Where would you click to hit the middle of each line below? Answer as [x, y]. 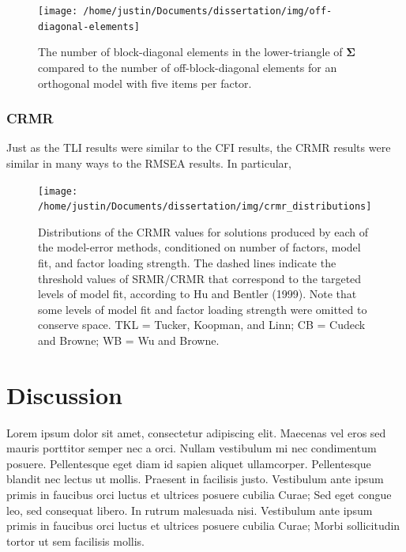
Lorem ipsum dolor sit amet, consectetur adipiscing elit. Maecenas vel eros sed [196, 432]
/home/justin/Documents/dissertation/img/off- [208, 11]
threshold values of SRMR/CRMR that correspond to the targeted [200, 278]
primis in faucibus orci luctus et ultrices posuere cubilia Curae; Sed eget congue [199, 495]
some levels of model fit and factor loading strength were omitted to [203, 309]
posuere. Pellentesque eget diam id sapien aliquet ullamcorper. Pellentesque [189, 463]
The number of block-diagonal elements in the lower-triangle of [190, 52]
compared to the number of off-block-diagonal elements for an [188, 67]
